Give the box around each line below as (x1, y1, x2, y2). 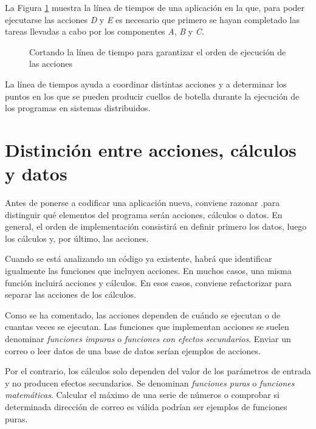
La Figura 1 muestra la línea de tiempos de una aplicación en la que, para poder (5, 1, 305, 13)
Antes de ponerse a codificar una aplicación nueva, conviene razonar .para (5, 196, 280, 209)
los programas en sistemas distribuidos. (5, 101, 151, 114)
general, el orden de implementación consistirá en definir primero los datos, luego (5, 220, 307, 233)
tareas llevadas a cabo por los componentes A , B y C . (5, 25, 204, 38)
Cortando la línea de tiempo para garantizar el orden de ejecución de (29, 45, 286, 58)
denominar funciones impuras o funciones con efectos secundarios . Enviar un (5, 332, 291, 345)
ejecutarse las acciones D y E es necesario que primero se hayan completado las (5, 13, 300, 26)
